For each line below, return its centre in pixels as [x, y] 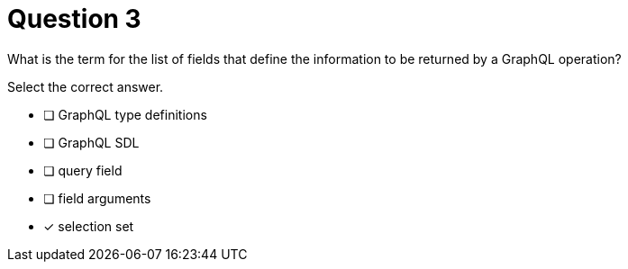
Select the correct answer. [86, 86]
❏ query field [83, 170]
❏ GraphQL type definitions [125, 114]
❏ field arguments [97, 198]
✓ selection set [89, 226]
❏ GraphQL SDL [91, 142]
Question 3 [74, 19]
